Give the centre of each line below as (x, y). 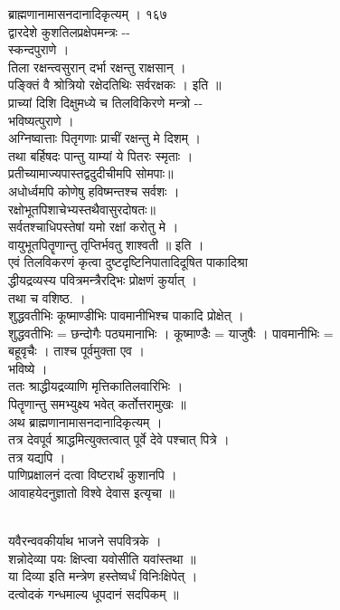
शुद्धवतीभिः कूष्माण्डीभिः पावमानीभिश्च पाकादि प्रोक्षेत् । (126, 315)
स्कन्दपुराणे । (39, 49)
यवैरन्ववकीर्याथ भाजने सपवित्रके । (85, 541)
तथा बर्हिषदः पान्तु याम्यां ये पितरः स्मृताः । (101, 155)
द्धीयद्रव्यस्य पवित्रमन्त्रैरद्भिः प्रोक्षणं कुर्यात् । (103, 279)
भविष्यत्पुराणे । (41, 120)
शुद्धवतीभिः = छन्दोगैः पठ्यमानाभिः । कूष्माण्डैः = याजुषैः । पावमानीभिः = (171, 333)
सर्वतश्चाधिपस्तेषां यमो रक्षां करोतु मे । (94, 227)
